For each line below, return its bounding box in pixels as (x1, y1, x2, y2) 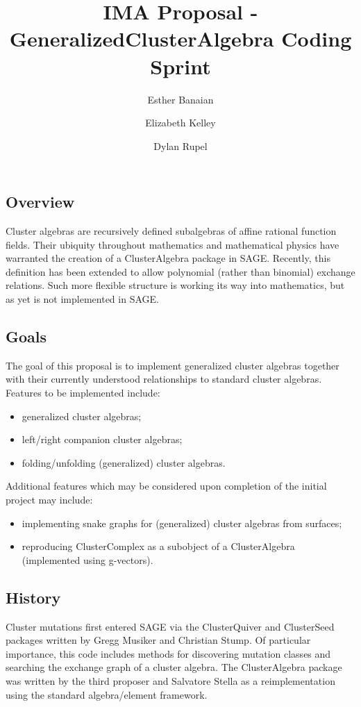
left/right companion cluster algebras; (22, 432, 183, 447)
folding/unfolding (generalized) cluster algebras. (22, 455, 226, 469)
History (6, 586, 61, 608)
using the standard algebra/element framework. (6, 687, 208, 701)
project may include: (6, 492, 93, 507)
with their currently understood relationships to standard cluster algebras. (6, 372, 322, 386)
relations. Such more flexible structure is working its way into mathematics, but (6, 278, 345, 292)
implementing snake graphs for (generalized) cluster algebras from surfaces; (22, 515, 342, 530)
